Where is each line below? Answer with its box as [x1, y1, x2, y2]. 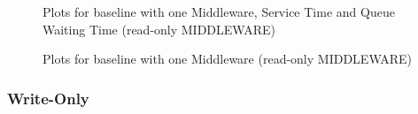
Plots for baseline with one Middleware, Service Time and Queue [43, 3, 395, 20]
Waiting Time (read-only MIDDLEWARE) [43, 19, 275, 38]
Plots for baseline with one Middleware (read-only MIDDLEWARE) [43, 49, 413, 68]
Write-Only [7, 87, 89, 109]
